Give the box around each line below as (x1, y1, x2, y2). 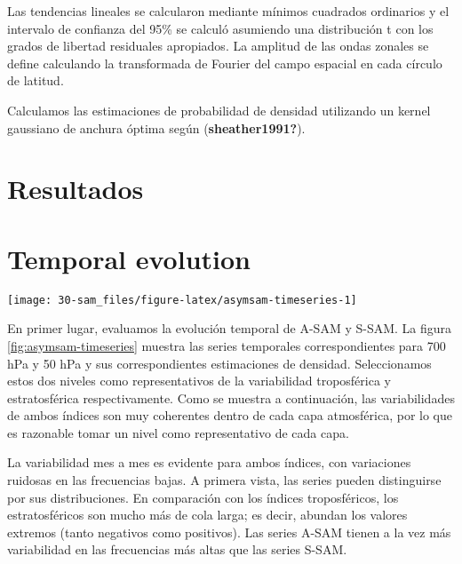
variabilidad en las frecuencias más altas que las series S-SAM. (7, 540, 347, 559)
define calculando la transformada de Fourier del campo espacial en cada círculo (7, 53, 442, 72)
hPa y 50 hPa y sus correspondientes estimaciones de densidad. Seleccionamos (7, 353, 432, 372)
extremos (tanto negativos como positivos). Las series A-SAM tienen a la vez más (7, 522, 451, 541)
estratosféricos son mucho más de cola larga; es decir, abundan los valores (7, 505, 408, 524)
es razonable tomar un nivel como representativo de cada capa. (7, 423, 349, 441)
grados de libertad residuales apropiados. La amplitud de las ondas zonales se (7, 36, 429, 55)
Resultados (7, 171, 144, 207)
